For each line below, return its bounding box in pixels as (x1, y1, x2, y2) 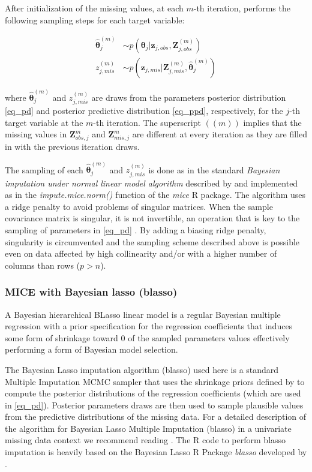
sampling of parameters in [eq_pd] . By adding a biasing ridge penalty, (5, 223, 266, 236)
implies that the (243, 116, 302, 128)
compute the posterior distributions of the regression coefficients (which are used (5, 387, 301, 399)
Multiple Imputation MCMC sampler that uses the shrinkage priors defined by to (5, 375, 305, 387)
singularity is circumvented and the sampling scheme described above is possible (5, 235, 300, 248)
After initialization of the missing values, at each (5, 2, 184, 14)
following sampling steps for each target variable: (5, 13, 185, 26)
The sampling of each (5, 163, 83, 176)
